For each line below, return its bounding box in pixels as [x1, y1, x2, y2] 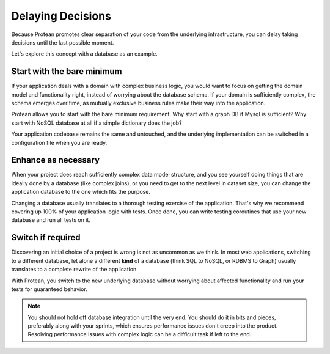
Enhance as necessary [11, 155, 100, 165]
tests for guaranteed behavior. [11, 285, 88, 293]
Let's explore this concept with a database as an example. [11, 50, 158, 57]
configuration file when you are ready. [11, 139, 108, 146]
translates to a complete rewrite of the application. [11, 266, 139, 273]
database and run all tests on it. [11, 216, 91, 224]
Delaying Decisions [11, 9, 111, 23]
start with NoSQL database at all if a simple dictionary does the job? [11, 119, 183, 127]
